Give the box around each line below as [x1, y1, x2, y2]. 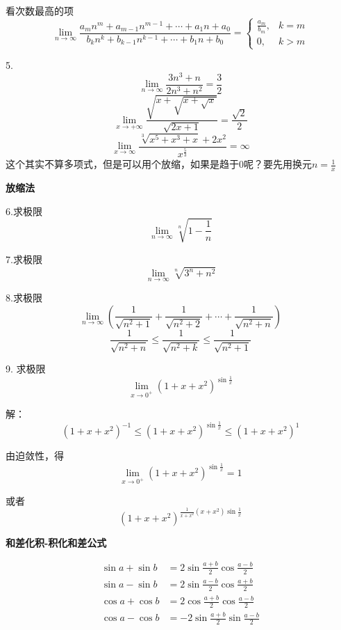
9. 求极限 [6, 361, 46, 376]
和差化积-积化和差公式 [6, 535, 107, 549]
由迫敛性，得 [6, 448, 64, 463]
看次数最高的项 [6, 3, 74, 17]
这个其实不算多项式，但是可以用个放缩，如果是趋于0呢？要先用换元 [6, 157, 312, 171]
